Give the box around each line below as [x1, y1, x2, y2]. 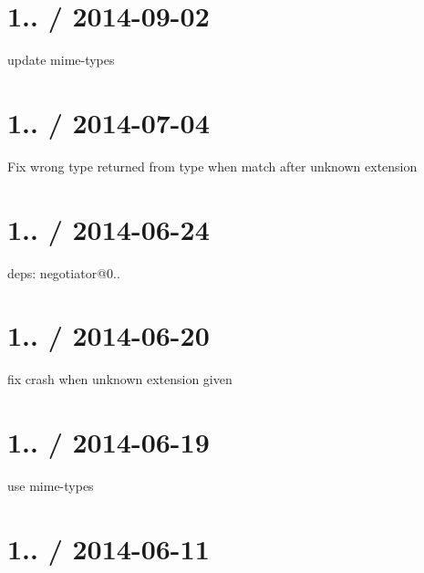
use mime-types [7, 476, 94, 495]
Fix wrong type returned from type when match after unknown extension [7, 156, 418, 175]
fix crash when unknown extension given [7, 370, 233, 389]
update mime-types [7, 50, 115, 69]
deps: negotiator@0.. [7, 263, 120, 282]
